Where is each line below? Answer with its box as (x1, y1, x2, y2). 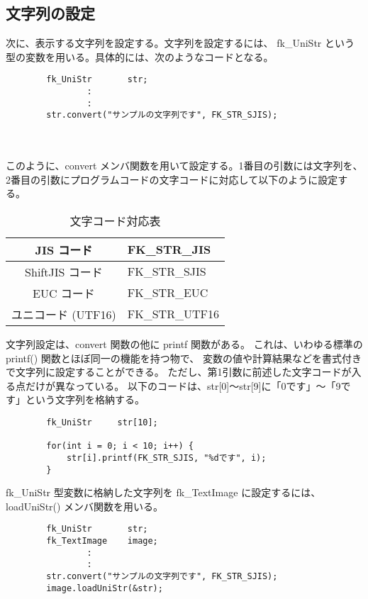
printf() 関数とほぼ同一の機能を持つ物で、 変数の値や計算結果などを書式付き (6, 350, 362, 365)
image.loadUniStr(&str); (46, 583, 163, 593)
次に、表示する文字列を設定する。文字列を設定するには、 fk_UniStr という (6, 35, 355, 50)
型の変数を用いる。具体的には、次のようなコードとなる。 (6, 49, 274, 64)
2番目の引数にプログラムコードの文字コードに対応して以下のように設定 (6, 172, 338, 186)
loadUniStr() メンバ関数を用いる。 (6, 498, 164, 513)
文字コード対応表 (69, 212, 161, 229)
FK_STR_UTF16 (127, 306, 219, 323)
